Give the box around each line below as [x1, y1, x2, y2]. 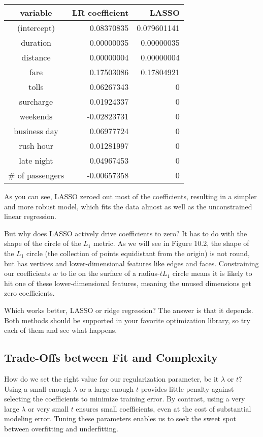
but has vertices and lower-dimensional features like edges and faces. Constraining [4, 258, 259, 268]
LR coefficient [72, 7, 129, 18]
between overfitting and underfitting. [4, 423, 118, 433]
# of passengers [8, 169, 64, 181]
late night [19, 154, 53, 166]
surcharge [19, 96, 53, 107]
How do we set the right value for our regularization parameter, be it [4, 373, 219, 384]
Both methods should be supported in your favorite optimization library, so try [4, 315, 250, 325]
